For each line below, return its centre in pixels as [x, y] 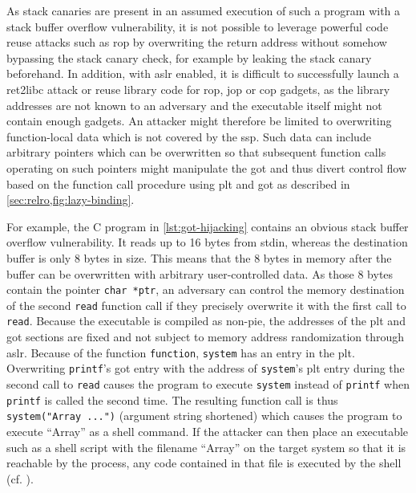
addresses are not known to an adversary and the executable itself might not [194, 105]
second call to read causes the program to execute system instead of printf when [208, 383]
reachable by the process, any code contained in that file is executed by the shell [204, 463]
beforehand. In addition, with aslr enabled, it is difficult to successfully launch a [203, 73]
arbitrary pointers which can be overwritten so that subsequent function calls [196, 152]
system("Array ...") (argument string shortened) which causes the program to [204, 416]
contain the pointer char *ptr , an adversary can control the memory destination [206, 289]
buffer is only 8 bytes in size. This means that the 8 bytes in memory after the [199, 257]
